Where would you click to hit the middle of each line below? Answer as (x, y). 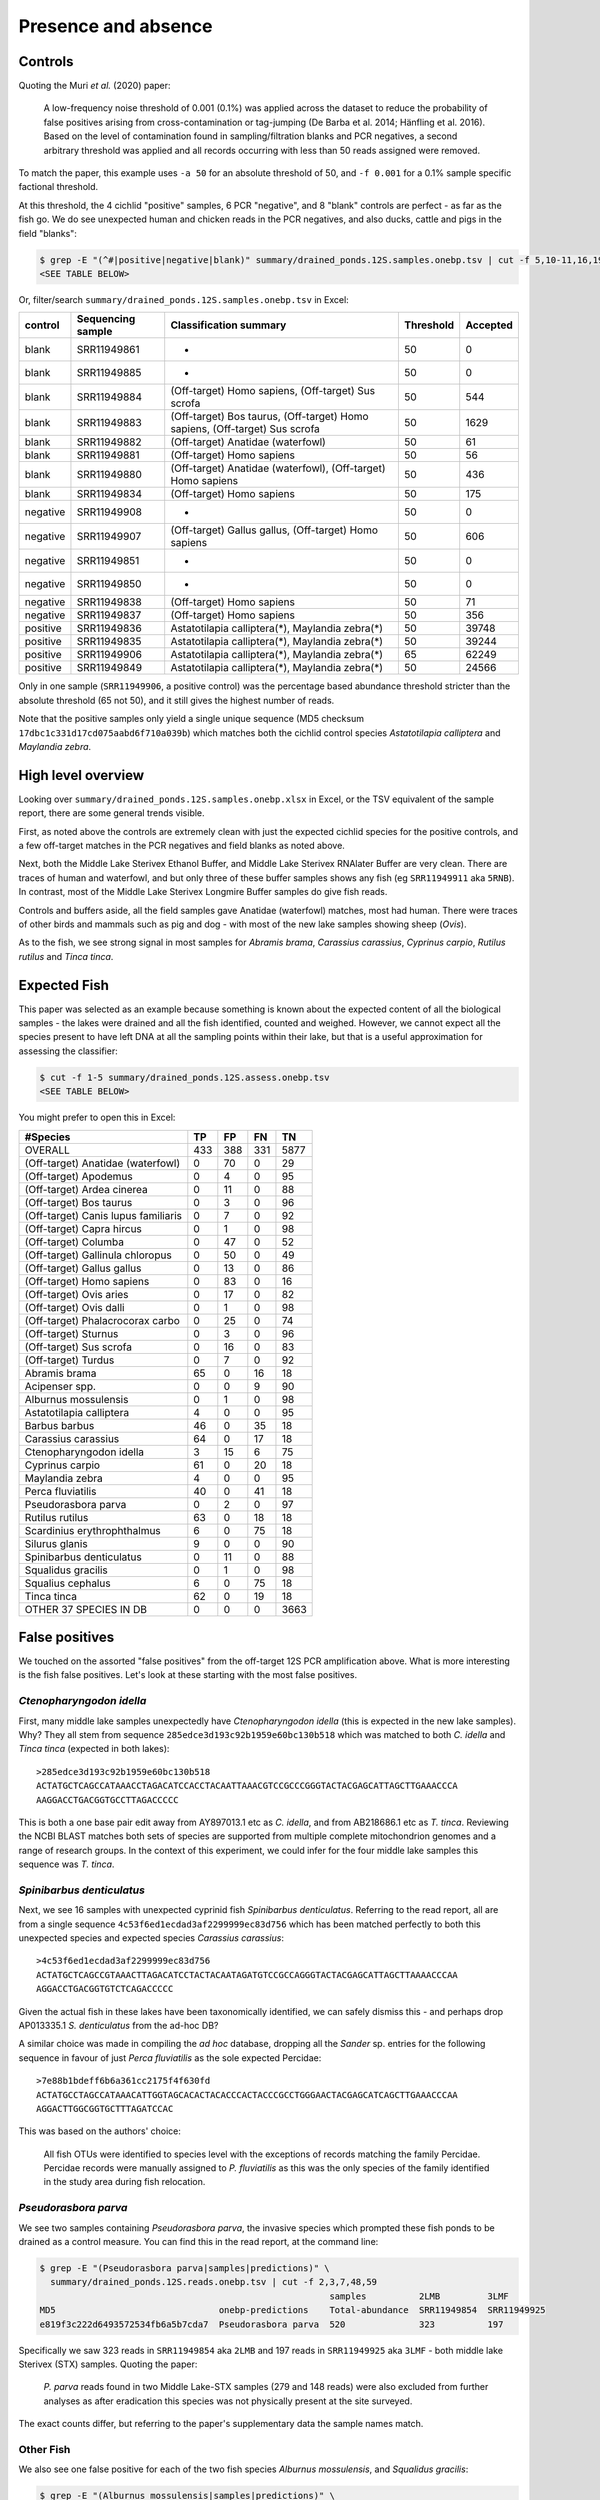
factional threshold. (58, 187)
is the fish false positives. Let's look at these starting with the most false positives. (188, 1675)
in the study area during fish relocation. (124, 2182)
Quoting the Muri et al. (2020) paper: (94, 86)
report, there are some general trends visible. (111, 813)
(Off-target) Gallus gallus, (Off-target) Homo (274, 530)
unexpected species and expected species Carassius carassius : (151, 1938)
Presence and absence (115, 26)
